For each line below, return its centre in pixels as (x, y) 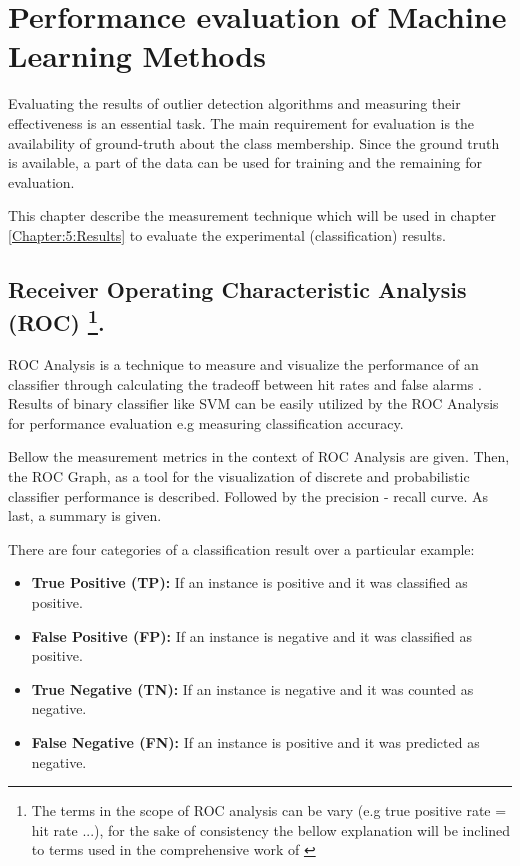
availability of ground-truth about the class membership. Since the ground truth (254, 142)
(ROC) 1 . (56, 320)
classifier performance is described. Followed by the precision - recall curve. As (248, 495)
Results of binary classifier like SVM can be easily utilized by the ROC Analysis (253, 403)
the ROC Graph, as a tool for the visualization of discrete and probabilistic (239, 476)
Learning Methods (137, 55)
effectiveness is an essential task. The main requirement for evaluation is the (241, 122)
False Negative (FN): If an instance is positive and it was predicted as (255, 741)
